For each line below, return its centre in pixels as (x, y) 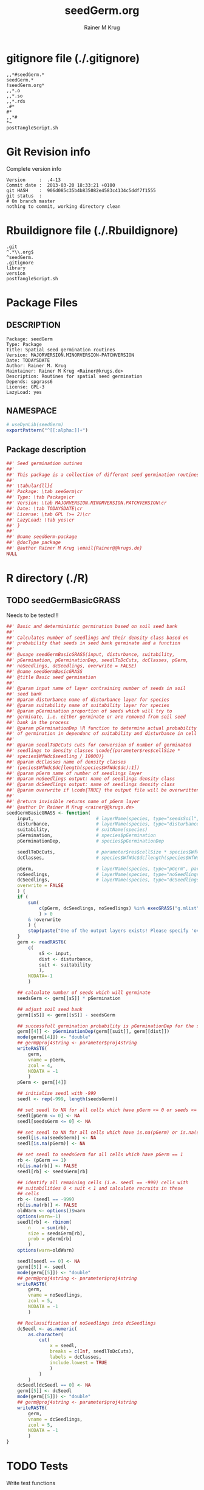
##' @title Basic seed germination (51, 677)
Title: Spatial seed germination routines (61, 350)
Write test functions (31, 1483)
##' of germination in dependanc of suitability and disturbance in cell (102, 734)
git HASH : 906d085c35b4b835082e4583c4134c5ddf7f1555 (81, 190)
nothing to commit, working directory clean (63, 206)
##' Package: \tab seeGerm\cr (45, 492)
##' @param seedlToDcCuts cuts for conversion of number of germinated (99, 745)
